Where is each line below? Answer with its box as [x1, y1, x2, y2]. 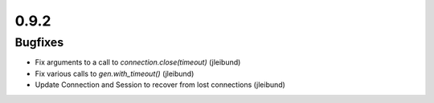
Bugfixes [14, 35, 64, 50]
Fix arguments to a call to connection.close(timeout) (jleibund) [35, 57, 241, 67]
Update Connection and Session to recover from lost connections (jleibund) [35, 80, 285, 89]
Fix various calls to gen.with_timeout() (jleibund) [35, 69, 194, 78]
